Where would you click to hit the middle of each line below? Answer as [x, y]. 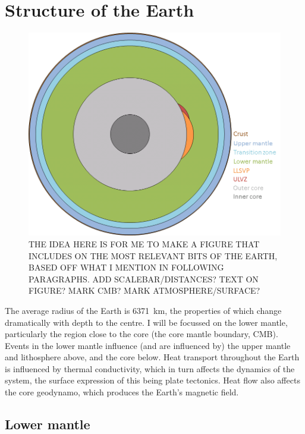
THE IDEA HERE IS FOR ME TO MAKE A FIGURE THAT [144, 243]
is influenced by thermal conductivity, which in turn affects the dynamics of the [150, 368]
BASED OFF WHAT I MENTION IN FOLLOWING [126, 267]
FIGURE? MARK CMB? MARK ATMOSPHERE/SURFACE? [144, 290]
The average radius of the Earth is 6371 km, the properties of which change [143, 310]
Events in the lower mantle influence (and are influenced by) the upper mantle [148, 345]
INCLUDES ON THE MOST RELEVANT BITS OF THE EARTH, [153, 255]
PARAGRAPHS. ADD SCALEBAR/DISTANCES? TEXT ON [144, 279]
